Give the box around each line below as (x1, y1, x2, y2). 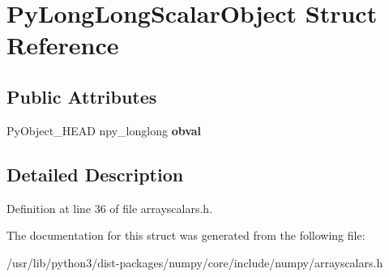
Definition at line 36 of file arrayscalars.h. (6, 199, 213, 216)
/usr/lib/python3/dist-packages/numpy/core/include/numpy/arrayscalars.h (6, 254, 383, 271)
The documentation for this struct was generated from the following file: (6, 227, 365, 244)
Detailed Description (6, 161, 184, 186)
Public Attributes (6, 83, 157, 109)
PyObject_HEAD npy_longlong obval (6, 121, 202, 138)
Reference (6, 28, 119, 62)
